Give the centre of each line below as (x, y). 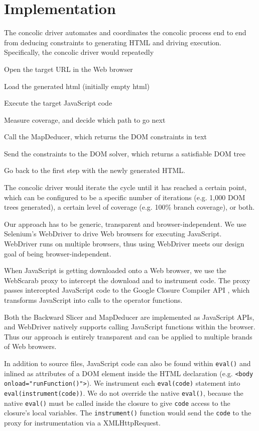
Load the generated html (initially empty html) (77, 86)
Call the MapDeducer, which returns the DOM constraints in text (106, 137)
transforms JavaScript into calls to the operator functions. (93, 300)
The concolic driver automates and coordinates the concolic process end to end (125, 32)
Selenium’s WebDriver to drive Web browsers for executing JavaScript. (113, 234)
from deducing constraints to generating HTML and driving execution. (113, 42)
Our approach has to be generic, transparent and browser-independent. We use (125, 224)
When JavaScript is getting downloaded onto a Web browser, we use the (115, 270)
